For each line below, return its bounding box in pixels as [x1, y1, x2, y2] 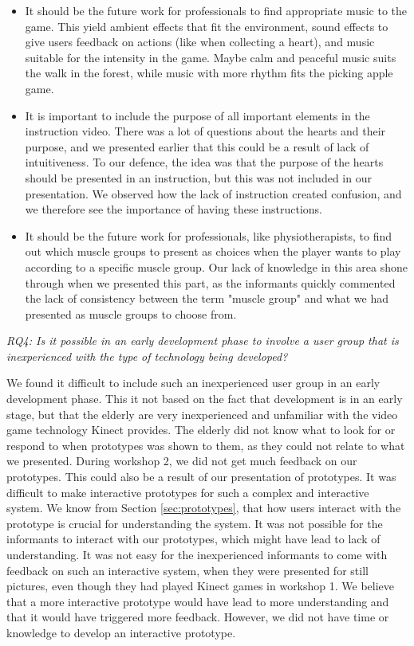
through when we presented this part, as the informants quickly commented [25, 274, 396, 291]
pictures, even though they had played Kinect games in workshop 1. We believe [6, 577, 395, 594]
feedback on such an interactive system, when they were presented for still [6, 562, 369, 578]
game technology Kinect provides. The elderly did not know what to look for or [6, 421, 396, 438]
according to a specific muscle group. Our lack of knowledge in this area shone [25, 258, 408, 275]
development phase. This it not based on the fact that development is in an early [6, 390, 403, 407]
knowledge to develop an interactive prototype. [6, 624, 236, 640]
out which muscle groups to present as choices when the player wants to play [25, 243, 401, 260]
